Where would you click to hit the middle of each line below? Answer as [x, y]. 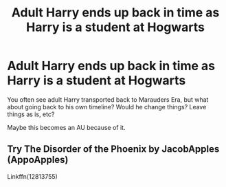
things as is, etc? [31, 114]
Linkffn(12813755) [33, 176]
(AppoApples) [38, 160]
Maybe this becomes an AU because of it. [66, 127]
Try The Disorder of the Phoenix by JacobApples [113, 149]
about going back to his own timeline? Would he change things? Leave [107, 107]
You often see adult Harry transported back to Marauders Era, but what [108, 99]
